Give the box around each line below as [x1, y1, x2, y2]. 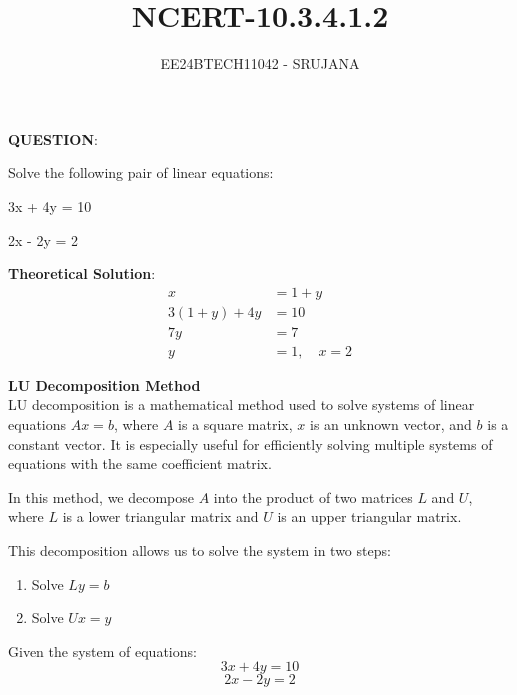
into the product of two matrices [213, 486, 413, 507]
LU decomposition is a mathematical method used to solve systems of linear [8, 394, 475, 415]
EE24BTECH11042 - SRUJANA [160, 53, 360, 74]
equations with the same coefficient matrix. [8, 453, 272, 474]
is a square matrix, [178, 414, 293, 434]
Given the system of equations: [8, 640, 197, 661]
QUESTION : [8, 128, 98, 149]
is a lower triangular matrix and [62, 506, 259, 527]
